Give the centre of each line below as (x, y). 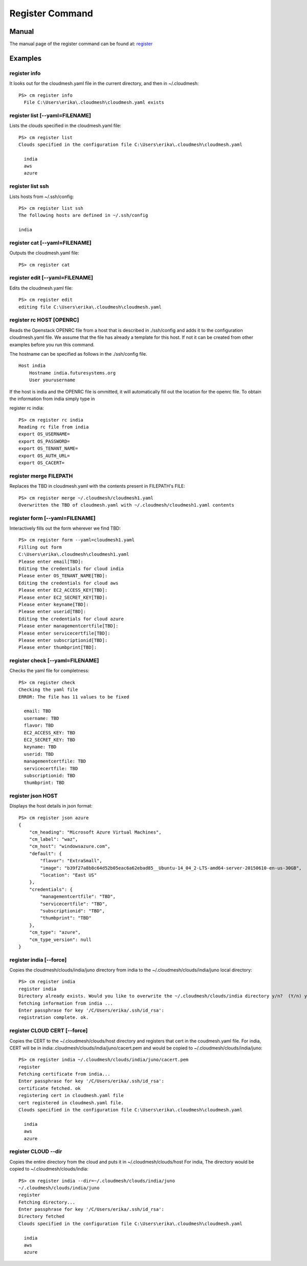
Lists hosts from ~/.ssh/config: (42, 197)
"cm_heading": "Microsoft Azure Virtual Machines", (95, 832)
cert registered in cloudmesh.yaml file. (71, 1103)
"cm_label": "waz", (53, 839)
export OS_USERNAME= (44, 434)
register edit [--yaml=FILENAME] (51, 278)
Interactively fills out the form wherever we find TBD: (65, 528)
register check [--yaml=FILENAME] (54, 661)
